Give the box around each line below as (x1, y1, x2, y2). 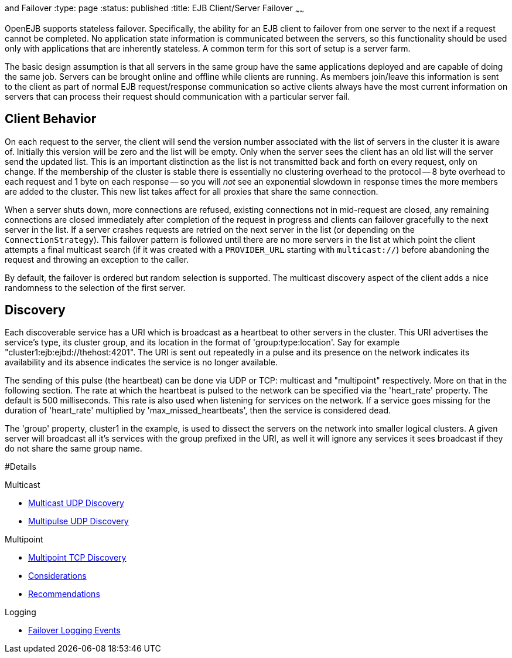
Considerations (28, 571, 87, 581)
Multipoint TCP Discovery (28, 552, 127, 563)
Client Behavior (5, 111, 97, 127)
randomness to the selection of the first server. (5, 282, 186, 293)
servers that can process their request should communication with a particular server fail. (5, 91, 350, 101)
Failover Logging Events (28, 625, 121, 636)
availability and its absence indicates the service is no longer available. (5, 357, 278, 368)
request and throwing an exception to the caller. (5, 254, 189, 264)
